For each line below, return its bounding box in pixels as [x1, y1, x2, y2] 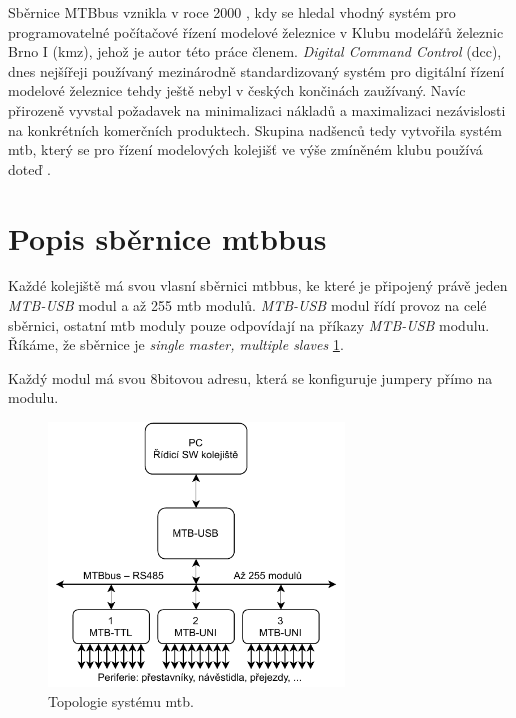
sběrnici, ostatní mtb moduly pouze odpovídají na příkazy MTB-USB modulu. [8, 314, 490, 335]
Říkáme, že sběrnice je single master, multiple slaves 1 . [8, 334, 344, 355]
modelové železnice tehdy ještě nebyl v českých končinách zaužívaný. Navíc [8, 80, 466, 101]
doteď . [8, 158, 51, 179]
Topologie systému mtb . [48, 690, 194, 711]
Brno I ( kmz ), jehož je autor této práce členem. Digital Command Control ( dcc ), [8, 41, 502, 62]
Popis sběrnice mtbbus [8, 217, 327, 258]
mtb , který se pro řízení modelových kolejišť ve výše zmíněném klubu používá [8, 139, 483, 160]
